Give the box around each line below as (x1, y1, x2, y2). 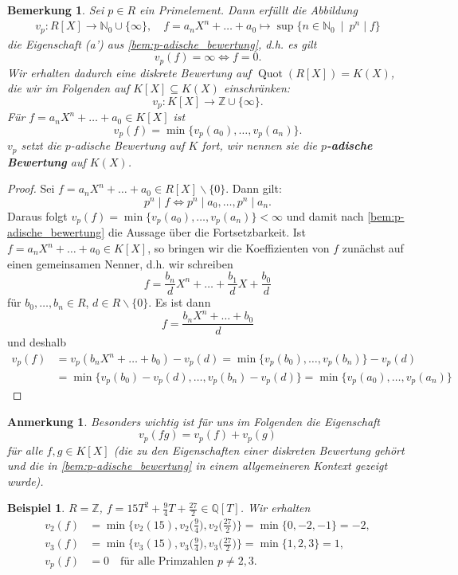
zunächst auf (342, 240, 404, 256)
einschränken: (223, 80, 291, 96)
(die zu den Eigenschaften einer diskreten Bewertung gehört (113, 441, 405, 458)
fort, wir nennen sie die (202, 137, 317, 154)
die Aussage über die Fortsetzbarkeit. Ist (108, 224, 306, 241)
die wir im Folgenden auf (7, 80, 130, 96)
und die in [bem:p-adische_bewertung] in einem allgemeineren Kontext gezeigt (7, 457, 388, 474)
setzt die (21, 137, 61, 154)
